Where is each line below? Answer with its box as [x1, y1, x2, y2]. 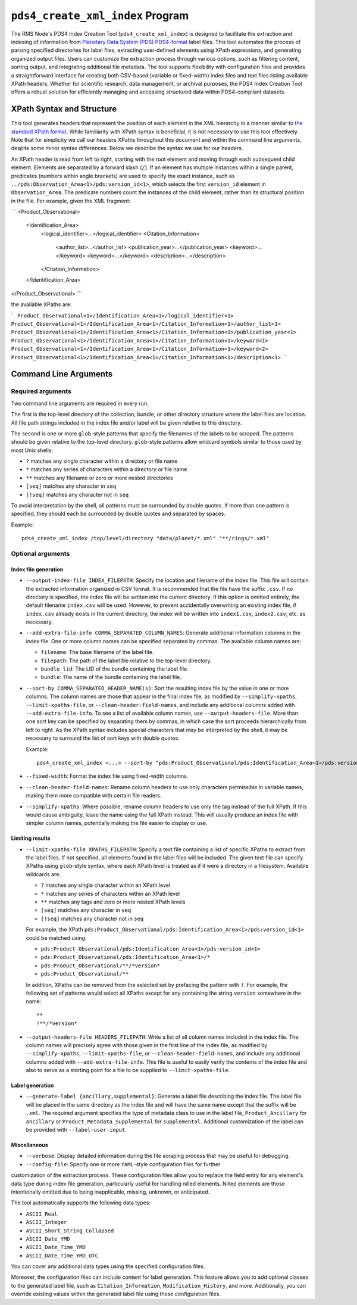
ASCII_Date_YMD [26, 1235, 71, 1242]
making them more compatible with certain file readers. [26, 792, 162, 799]
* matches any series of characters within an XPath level [40, 890, 180, 897]
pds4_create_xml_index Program [11, 9, 189, 22]
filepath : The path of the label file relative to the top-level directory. [40, 657, 212, 664]
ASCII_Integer [26, 1219, 67, 1226]
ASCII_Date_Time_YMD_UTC [26, 1252, 98, 1259]
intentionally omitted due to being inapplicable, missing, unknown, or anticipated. [11, 1188, 210, 1195]
